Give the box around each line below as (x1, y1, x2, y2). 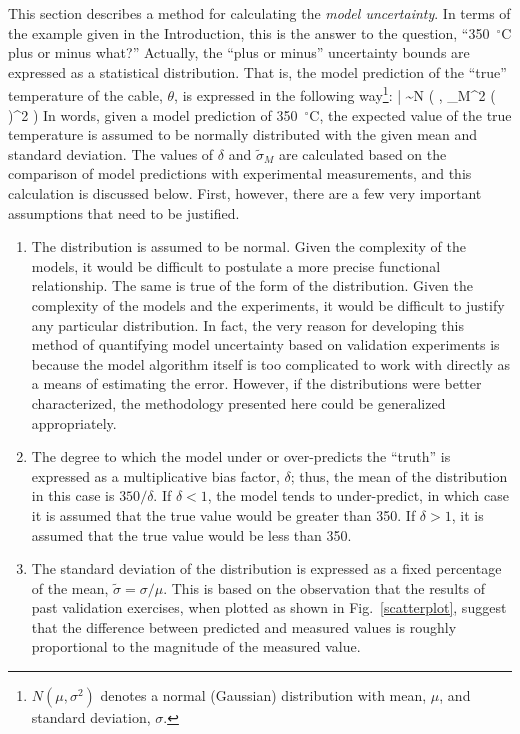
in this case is (31, 485, 115, 506)
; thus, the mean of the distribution (290, 465, 508, 486)
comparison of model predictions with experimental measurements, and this (8, 163, 472, 184)
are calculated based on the (278, 143, 447, 164)
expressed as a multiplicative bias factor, (31, 465, 280, 486)
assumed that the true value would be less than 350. (31, 524, 352, 545)
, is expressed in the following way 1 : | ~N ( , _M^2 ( (174, 82, 496, 106)
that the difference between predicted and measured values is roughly (31, 616, 457, 637)
